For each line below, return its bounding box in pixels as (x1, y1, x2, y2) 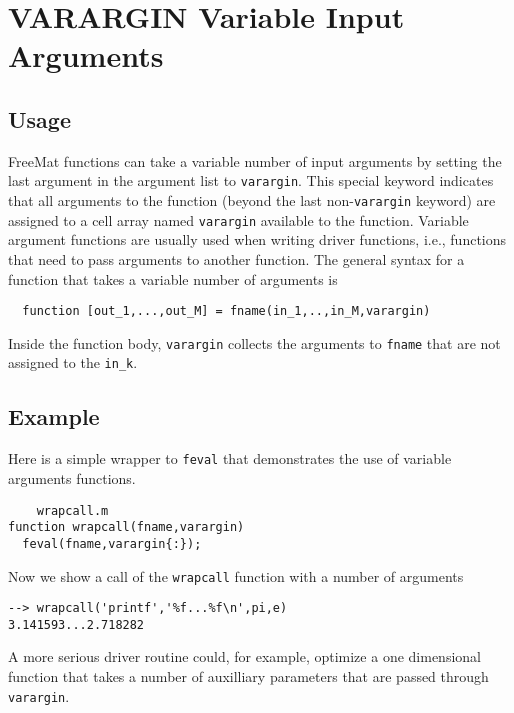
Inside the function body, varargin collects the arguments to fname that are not (8, 332, 501, 353)
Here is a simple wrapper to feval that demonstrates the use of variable (8, 448, 452, 469)
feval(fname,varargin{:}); (22, 536, 202, 551)
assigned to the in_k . (8, 352, 138, 373)
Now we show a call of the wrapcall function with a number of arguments (8, 565, 464, 586)
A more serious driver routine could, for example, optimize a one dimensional (8, 646, 481, 667)
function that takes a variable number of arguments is (8, 268, 338, 289)
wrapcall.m (36, 503, 109, 518)
